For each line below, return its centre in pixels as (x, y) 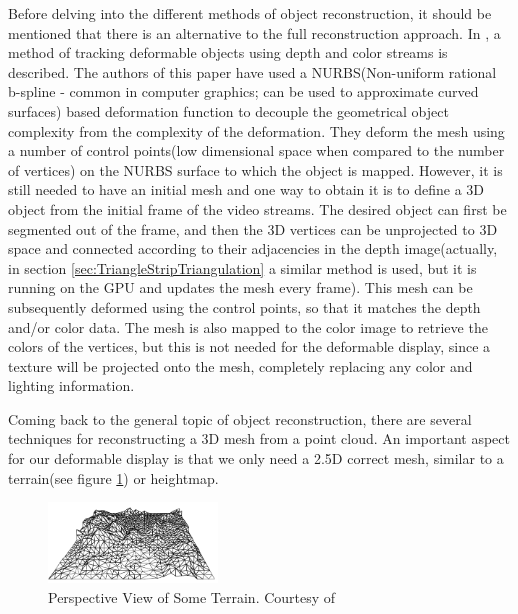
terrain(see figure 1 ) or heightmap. (113, 477)
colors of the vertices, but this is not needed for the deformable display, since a (249, 346)
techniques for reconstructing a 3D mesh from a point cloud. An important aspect (259, 438)
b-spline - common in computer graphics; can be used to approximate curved (243, 91)
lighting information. (71, 385)
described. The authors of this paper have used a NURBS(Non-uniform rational (252, 71)
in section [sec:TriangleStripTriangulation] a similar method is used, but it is (242, 267)
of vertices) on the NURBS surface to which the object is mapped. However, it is (255, 169)
